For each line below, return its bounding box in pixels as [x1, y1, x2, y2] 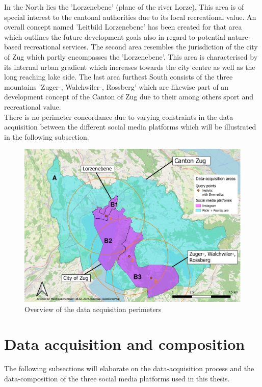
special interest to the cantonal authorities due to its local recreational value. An [4, 11, 256, 22]
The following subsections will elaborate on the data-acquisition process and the [4, 363, 254, 374]
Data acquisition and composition [4, 333, 245, 354]
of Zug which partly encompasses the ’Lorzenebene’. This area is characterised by [4, 51, 258, 62]
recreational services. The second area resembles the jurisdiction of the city [23, 41, 258, 52]
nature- [227, 31, 251, 42]
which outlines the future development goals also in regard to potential [4, 31, 225, 42]
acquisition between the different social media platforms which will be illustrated [4, 121, 256, 132]
